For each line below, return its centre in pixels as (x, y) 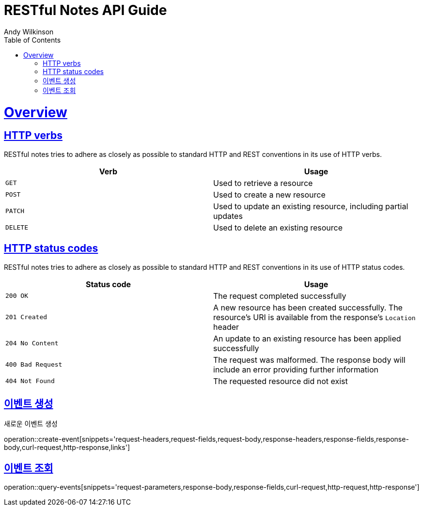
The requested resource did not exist (281, 381)
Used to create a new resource (269, 194)
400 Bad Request (34, 365)
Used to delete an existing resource (278, 227)
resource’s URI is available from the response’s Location (314, 317)
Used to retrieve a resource (263, 183)
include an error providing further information (296, 369)
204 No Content (32, 343)
